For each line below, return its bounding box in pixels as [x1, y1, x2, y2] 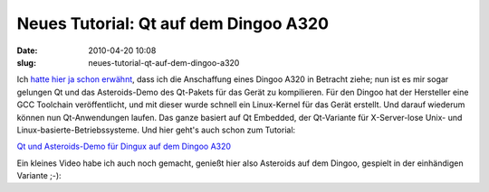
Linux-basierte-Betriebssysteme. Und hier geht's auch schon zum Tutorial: [16, 124, 296, 135]
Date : [16, 45, 38, 56]
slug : [16, 57, 36, 68]
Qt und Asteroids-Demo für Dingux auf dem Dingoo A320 [16, 141, 231, 152]
